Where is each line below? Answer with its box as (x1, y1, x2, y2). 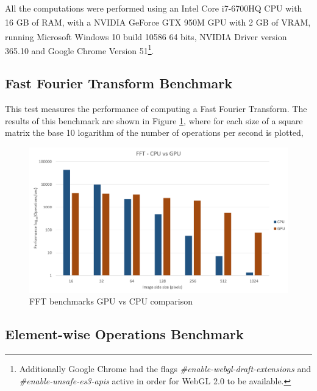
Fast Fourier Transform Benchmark (5, 74, 232, 93)
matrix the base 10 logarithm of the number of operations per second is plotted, (5, 126, 304, 139)
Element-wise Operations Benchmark (5, 325, 244, 343)
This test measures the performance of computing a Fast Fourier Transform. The (5, 102, 307, 115)
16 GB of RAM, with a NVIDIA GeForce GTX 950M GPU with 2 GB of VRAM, (5, 15, 311, 28)
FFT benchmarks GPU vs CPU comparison (29, 295, 193, 308)
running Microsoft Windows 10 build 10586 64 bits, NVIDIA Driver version (5, 30, 287, 43)
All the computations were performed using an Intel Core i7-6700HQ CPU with (5, 1, 302, 14)
